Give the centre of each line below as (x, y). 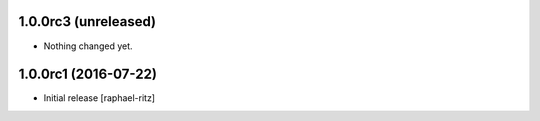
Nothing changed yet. (88, 46)
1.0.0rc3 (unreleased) (87, 21)
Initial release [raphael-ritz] (99, 98)
